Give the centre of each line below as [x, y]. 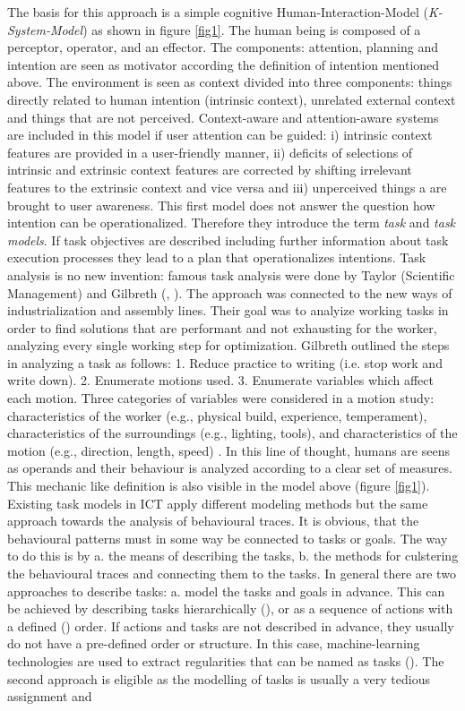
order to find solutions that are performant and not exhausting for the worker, [222, 327]
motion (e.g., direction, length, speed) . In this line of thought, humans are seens [228, 450]
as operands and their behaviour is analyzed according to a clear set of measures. [230, 468]
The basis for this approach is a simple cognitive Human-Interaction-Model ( [218, 12]
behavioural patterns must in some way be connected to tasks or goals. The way [228, 538]
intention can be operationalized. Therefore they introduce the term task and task [232, 223]
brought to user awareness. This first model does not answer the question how [221, 205]
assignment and [50, 696]
